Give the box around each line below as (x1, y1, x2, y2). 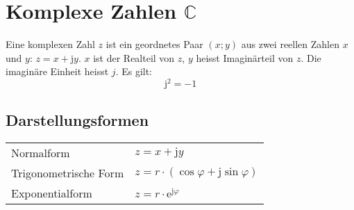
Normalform (11, 144, 70, 161)
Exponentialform (11, 184, 92, 201)
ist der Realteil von (93, 50, 175, 65)
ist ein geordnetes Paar (106, 37, 203, 51)
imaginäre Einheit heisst (6, 64, 109, 79)
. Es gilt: (115, 64, 153, 79)
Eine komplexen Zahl (6, 37, 95, 51)
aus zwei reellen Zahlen (241, 37, 339, 51)
